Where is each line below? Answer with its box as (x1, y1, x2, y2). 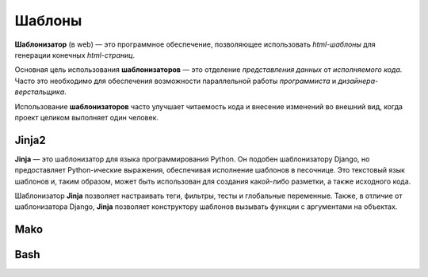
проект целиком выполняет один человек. (14, 112, 159, 122)
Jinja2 (14, 133, 47, 146)
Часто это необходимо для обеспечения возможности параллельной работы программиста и (14, 76, 337, 85)
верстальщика (14, 87, 65, 97)
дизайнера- (338, 76, 379, 85)
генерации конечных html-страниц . (14, 50, 135, 59)
